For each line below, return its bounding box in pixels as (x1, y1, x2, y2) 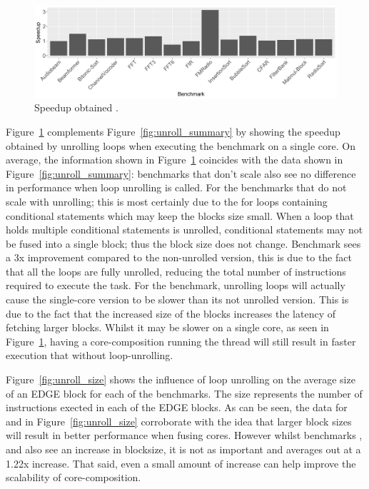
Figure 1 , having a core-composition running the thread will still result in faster (6, 333, 356, 348)
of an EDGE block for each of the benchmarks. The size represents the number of (6, 385, 363, 400)
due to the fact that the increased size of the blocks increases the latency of (6, 306, 336, 321)
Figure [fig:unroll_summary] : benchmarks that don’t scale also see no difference (6, 166, 356, 181)
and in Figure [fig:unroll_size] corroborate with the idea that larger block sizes (6, 413, 352, 428)
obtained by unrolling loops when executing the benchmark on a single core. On (6, 138, 355, 153)
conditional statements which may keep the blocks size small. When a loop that (6, 208, 354, 223)
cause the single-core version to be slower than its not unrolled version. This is (6, 292, 349, 307)
